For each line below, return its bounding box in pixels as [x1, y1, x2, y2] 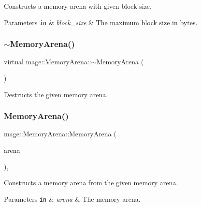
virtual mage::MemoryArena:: [4, 57, 91, 67]
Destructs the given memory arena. [4, 89, 108, 99]
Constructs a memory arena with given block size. [4, 1, 152, 11]
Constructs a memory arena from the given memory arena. [4, 177, 178, 188]
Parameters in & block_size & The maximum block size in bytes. [4, 17, 198, 27]
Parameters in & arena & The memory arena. [4, 193, 141, 204]
